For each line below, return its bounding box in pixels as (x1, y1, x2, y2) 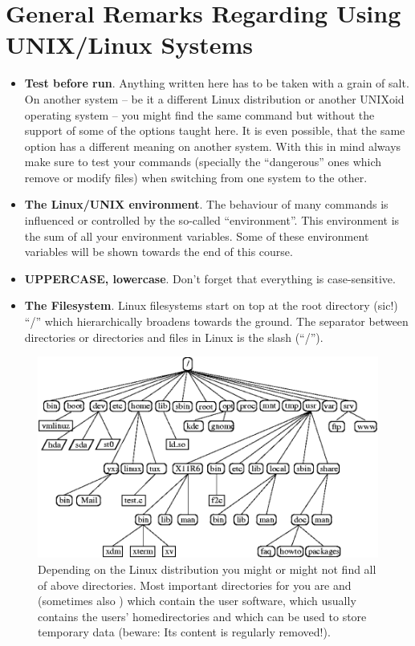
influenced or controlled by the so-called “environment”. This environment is (24, 212, 400, 229)
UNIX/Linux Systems (6, 28, 253, 61)
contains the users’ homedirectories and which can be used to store (38, 607, 367, 624)
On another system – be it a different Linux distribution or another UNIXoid (24, 90, 405, 107)
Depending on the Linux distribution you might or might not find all (38, 561, 376, 577)
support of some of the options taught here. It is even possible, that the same (24, 122, 405, 139)
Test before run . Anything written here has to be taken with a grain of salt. (24, 75, 409, 91)
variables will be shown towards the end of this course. (24, 243, 293, 260)
